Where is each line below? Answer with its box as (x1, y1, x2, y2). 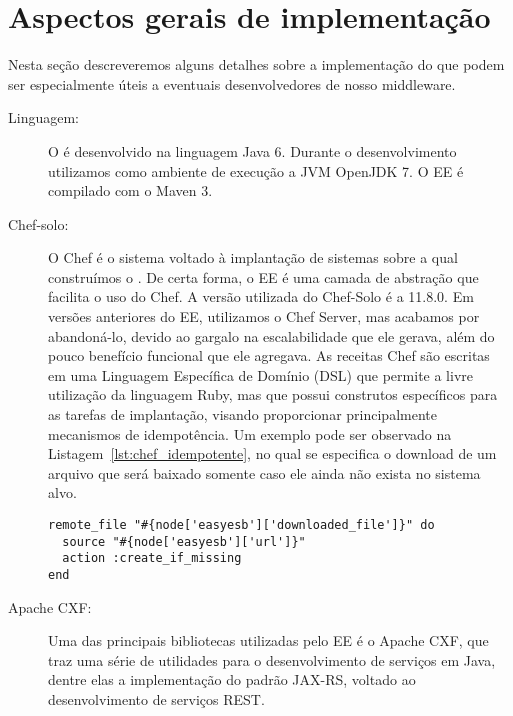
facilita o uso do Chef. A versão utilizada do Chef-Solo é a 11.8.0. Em (48, 286, 474, 307)
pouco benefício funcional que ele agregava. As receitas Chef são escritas (48, 345, 490, 366)
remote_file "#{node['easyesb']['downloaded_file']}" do (48, 518, 435, 532)
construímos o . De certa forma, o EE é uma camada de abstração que (48, 266, 479, 287)
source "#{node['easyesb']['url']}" (62, 534, 306, 549)
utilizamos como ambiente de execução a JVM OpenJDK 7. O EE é (48, 160, 464, 181)
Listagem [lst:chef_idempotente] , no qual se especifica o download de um (48, 443, 497, 464)
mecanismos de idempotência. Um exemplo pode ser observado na (48, 423, 452, 444)
